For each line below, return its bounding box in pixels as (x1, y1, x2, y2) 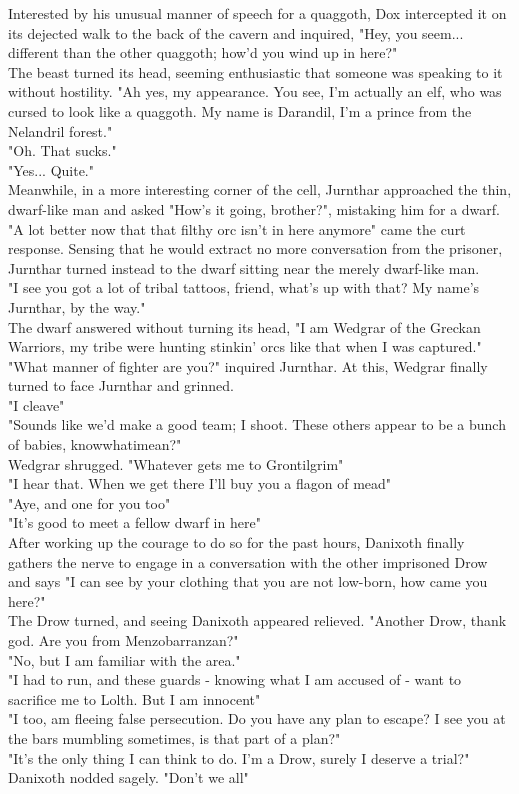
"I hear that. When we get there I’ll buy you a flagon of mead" (8, 473, 392, 494)
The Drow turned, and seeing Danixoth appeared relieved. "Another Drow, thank (8, 610, 507, 631)
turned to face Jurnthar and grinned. (8, 375, 234, 396)
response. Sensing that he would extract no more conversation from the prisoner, (8, 238, 503, 259)
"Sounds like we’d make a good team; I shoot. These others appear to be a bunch (8, 414, 506, 435)
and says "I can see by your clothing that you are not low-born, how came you (8, 571, 488, 592)
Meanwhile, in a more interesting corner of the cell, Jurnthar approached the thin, (8, 179, 512, 200)
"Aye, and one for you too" (8, 492, 171, 513)
